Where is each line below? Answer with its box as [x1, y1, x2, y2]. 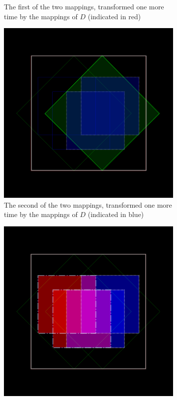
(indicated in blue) [88, 209, 144, 219]
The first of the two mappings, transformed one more [4, 1, 164, 11]
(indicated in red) [88, 11, 141, 21]
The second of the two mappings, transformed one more [4, 199, 172, 210]
